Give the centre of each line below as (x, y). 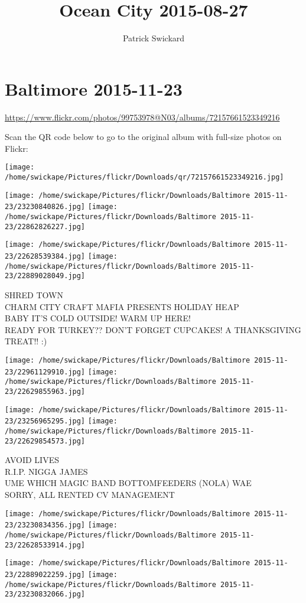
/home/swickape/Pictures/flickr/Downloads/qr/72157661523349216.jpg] (144, 177)
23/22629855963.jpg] (45, 391)
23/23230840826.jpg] (45, 207)
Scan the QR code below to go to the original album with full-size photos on (143, 137)
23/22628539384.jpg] (45, 257)
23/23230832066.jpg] (45, 594)
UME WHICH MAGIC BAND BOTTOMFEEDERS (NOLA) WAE (128, 483)
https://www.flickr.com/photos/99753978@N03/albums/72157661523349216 (142, 117)
